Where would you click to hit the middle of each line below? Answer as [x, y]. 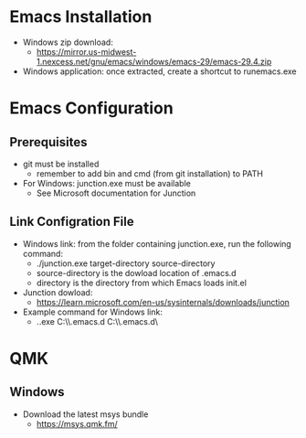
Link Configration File [72, 222]
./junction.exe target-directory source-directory [126, 263]
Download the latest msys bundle [85, 414]
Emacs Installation [81, 17]
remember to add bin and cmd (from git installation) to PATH [149, 173]
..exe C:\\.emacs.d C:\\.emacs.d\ [97, 321]
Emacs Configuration [91, 108]
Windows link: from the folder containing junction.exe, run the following [157, 243]
